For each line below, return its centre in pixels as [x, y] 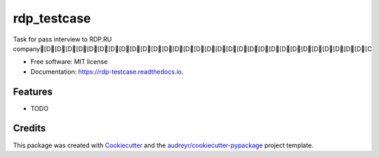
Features [33, 91]
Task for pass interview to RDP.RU [62, 39]
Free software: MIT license [69, 62]
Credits [29, 129]
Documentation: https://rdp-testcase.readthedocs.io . [107, 71]
